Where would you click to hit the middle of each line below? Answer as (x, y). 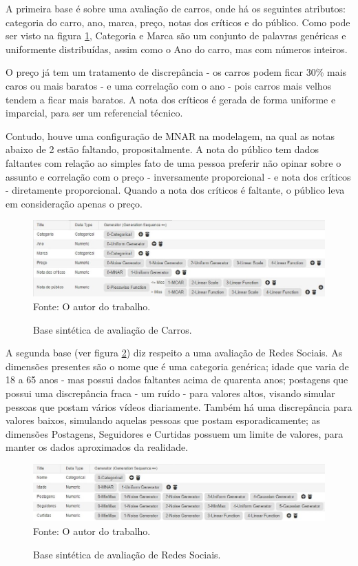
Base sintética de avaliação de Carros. (113, 329)
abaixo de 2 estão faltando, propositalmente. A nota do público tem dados (162, 149)
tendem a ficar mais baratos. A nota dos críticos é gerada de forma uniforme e (171, 99)
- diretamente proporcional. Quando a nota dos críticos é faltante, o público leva (175, 190)
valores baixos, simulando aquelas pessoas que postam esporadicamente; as (163, 420)
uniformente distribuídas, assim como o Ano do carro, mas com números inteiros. (177, 49)
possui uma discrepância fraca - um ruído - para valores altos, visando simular (170, 393)
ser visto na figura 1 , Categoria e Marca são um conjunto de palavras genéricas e (176, 36)
